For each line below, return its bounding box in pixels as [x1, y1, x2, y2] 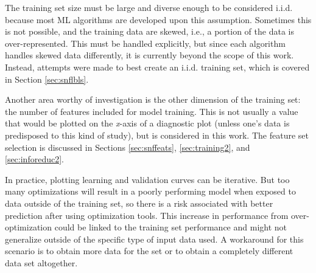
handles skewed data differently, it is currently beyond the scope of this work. [5, 49, 294, 61]
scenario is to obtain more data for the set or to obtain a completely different [5, 244, 293, 257]
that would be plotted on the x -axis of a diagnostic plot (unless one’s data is [5, 117, 290, 130]
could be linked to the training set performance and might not [54, 221, 287, 233]
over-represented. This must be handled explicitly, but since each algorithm [5, 36, 286, 49]
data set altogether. [5, 256, 78, 269]
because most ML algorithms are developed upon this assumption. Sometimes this [5, 13, 312, 26]
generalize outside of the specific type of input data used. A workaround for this [5, 232, 304, 245]
